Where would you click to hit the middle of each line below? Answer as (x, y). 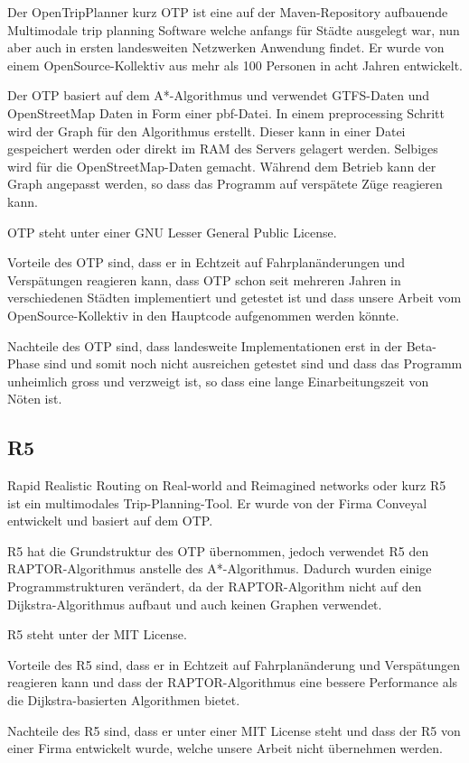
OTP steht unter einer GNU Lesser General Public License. (172, 232)
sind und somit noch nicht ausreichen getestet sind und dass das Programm (253, 363)
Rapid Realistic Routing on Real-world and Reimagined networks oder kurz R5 (227, 485)
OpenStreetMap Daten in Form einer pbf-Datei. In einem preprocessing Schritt (226, 112)
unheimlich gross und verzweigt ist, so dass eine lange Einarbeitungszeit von (218, 381)
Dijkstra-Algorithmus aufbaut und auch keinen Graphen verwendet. (195, 604)
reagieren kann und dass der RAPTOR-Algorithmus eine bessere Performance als (233, 682)
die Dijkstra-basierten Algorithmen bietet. (124, 700)
